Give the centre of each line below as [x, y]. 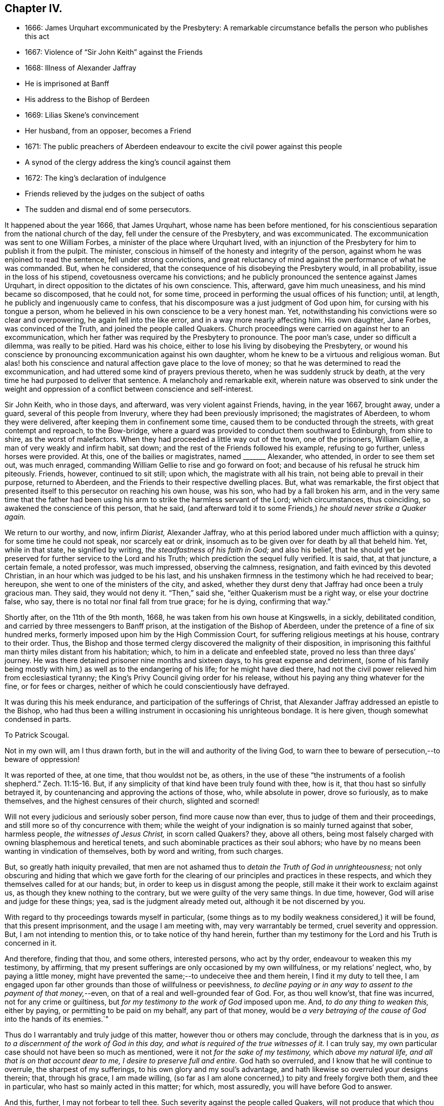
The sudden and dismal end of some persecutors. [108, 210]
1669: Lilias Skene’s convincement [82, 115]
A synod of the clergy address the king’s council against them [128, 162]
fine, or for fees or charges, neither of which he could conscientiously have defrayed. [147, 686]
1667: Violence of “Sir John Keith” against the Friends [114, 52]
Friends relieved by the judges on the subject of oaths [115, 194]
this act [37, 37]
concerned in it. [31, 943]
